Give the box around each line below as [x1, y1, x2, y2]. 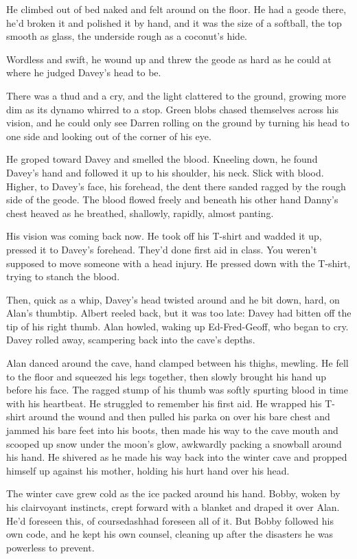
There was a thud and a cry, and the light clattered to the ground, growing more [6, 88, 346, 102]
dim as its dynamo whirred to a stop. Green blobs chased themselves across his [6, 102, 338, 116]
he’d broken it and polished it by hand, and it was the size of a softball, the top [6, 15, 342, 30]
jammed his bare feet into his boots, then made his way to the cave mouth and [6, 423, 338, 437]
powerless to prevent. [6, 540, 95, 554]
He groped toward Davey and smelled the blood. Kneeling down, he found [6, 152, 318, 166]
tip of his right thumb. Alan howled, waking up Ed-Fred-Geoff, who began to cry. [6, 319, 349, 333]
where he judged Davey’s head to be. [6, 65, 161, 80]
